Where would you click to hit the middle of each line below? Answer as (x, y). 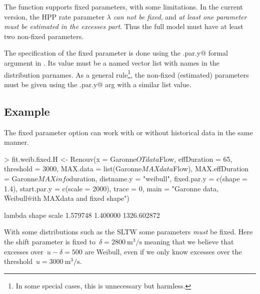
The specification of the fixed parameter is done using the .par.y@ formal (116, 53)
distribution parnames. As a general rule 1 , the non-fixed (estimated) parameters (126, 74)
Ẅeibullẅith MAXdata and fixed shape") (67, 198)
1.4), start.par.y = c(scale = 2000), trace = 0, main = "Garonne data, (111, 188)
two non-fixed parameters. (44, 36)
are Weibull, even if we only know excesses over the (163, 251)
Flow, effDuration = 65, (196, 159)
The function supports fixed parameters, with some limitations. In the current (123, 7)
